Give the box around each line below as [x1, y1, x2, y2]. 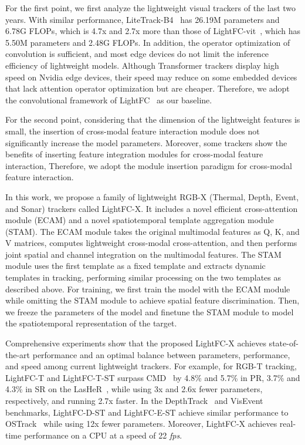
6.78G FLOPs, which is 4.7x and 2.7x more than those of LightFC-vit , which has [5, 25, 301, 37]
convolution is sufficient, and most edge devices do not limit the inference [5, 48, 269, 60]
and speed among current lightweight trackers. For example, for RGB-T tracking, [5, 360, 297, 372]
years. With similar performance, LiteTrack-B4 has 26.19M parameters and [5, 13, 280, 25]
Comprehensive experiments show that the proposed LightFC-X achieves [5, 337, 266, 349]
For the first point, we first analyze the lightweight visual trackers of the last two [5, 2, 296, 14]
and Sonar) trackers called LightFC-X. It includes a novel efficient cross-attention [5, 202, 298, 214]
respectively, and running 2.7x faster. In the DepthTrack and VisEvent [5, 395, 263, 406]
